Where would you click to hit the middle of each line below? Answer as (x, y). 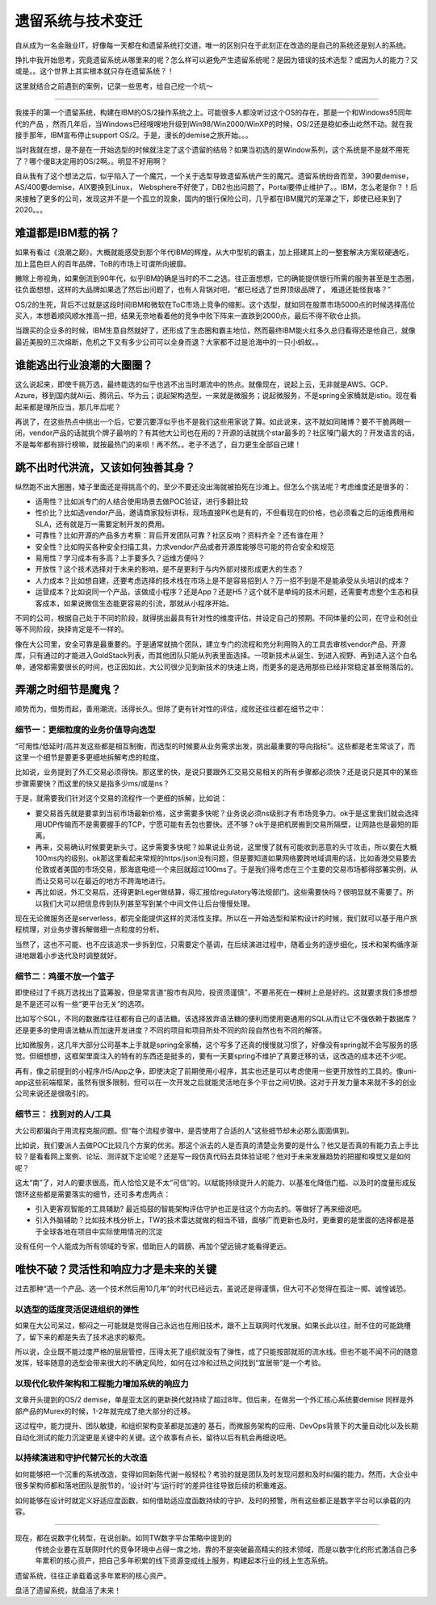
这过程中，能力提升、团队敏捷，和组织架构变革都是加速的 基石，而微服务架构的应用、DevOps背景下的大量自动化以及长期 (217, 1426)
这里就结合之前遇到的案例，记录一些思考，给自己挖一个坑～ (114, 86)
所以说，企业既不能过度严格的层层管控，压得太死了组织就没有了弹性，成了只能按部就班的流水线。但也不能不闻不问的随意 (216, 1351)
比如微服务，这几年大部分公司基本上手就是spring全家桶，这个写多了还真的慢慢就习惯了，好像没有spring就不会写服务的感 (216, 1045)
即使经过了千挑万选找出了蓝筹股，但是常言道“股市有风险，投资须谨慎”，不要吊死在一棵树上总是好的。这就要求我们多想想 (216, 992)
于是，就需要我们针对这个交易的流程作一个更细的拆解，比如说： (121, 798)
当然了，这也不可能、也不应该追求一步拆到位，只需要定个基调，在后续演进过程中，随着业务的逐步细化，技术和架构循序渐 (216, 944)
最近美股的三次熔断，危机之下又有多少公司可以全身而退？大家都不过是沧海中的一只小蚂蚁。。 (169, 342)
